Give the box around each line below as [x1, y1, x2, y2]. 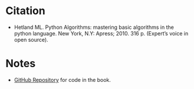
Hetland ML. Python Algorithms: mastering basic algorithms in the [14, 24, 175, 31]
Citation [5, 4, 45, 18]
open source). [14, 36, 48, 43]
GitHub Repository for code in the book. [14, 76, 111, 83]
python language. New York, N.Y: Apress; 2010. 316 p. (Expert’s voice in [14, 29, 189, 37]
